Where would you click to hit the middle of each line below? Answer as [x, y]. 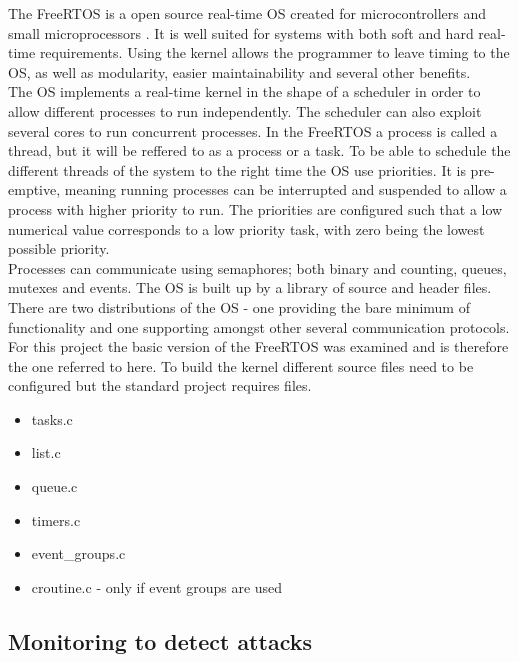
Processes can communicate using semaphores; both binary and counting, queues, [257, 267]
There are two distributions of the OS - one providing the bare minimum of [239, 306]
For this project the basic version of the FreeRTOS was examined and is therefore [258, 346]
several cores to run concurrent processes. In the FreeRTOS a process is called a [253, 130]
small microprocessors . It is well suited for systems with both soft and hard [241, 32]
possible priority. [59, 248]
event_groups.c [78, 553]
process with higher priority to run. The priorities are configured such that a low [255, 208]
